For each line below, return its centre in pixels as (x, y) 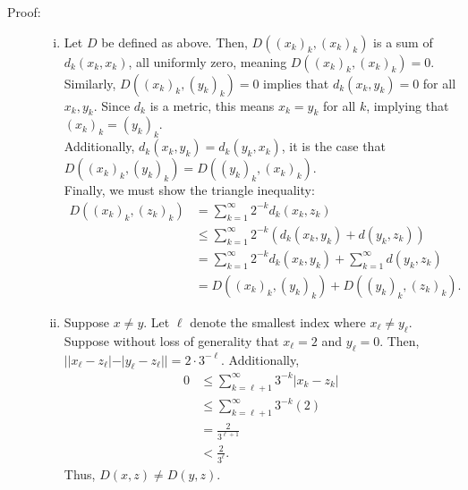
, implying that (408, 105)
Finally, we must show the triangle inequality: (189, 190)
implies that (296, 83)
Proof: (24, 12)
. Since (112, 105)
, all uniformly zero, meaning (208, 61)
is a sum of (403, 42)
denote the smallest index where (278, 321)
